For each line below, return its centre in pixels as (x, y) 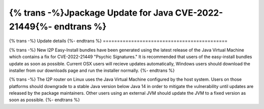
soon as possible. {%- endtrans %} (44, 100)
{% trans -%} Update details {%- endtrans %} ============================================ (118, 41)
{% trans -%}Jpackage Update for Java (91, 13)
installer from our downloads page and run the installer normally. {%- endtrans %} (92, 70)
